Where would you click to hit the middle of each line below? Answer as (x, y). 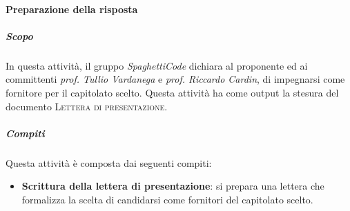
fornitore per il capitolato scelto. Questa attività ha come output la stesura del (172, 92)
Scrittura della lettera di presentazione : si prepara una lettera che (173, 186)
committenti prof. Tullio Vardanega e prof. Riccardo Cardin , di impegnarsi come (175, 79)
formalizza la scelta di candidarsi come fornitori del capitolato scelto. (167, 199)
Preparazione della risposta (72, 9)
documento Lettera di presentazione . (87, 106)
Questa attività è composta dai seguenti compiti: (109, 162)
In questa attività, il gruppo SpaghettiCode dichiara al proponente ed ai (157, 65)
